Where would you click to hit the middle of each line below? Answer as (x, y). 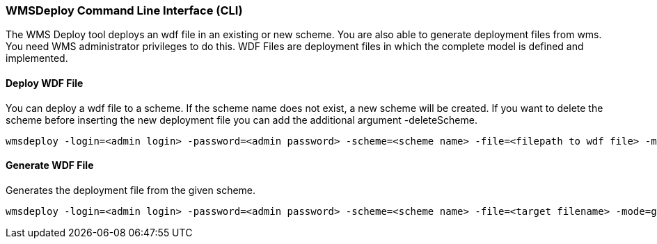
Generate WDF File (50, 165)
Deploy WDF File (45, 83)
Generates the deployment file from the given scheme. (131, 190)
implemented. (37, 58)
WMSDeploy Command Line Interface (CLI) (124, 10)
